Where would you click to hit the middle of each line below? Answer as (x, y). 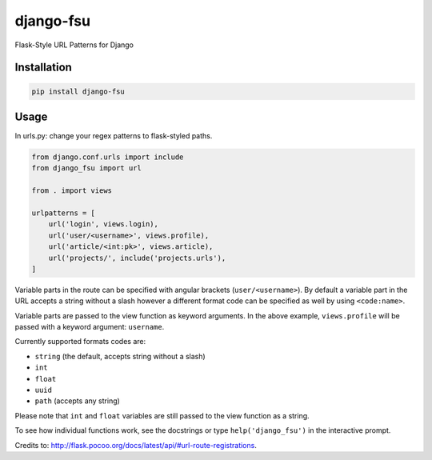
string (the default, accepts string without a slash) (120, 356)
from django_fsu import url (86, 168)
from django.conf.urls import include (108, 157)
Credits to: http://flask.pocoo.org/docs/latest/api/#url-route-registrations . (136, 445)
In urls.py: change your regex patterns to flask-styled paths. (114, 136)
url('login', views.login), (104, 224)
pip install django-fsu (78, 91)
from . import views (72, 191)
